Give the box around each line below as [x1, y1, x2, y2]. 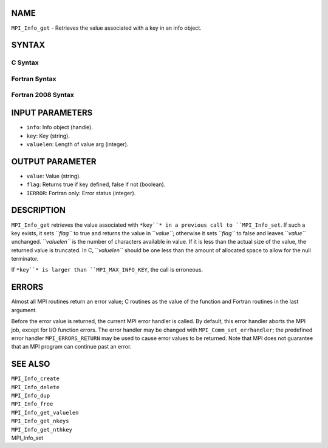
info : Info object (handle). [26, 124, 94, 131]
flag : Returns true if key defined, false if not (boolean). [26, 181, 166, 188]
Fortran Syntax [11, 75, 56, 83]
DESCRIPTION [11, 205, 66, 215]
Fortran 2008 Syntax [11, 91, 74, 99]
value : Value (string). [26, 172, 81, 179]
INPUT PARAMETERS [11, 108, 93, 118]
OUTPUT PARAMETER [11, 156, 97, 167]
